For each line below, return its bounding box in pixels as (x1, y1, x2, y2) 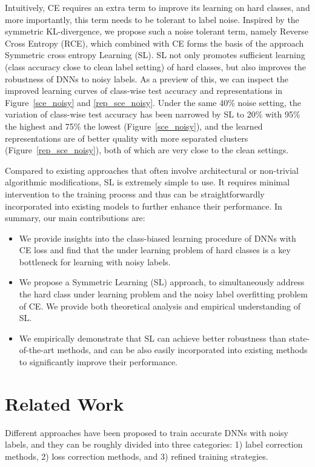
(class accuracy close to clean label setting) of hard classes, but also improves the (5, 60, 306, 73)
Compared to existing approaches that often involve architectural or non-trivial (5, 164, 299, 176)
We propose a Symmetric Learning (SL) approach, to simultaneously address (19, 276, 305, 288)
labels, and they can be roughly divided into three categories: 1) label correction (5, 438, 303, 451)
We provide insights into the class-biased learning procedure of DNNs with (19, 231, 296, 244)
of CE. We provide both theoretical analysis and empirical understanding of (19, 299, 300, 312)
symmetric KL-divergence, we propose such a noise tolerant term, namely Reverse (5, 25, 309, 38)
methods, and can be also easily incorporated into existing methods (57, 343, 308, 356)
